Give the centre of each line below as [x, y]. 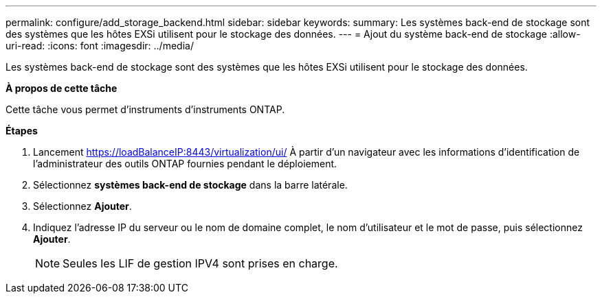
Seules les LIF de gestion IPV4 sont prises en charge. [200, 263]
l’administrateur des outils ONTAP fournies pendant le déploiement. [185, 164]
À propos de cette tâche [62, 88]
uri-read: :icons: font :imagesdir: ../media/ [100, 46]
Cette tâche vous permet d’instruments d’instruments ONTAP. [145, 109]
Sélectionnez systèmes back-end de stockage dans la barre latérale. [190, 185]
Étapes [22, 131]
